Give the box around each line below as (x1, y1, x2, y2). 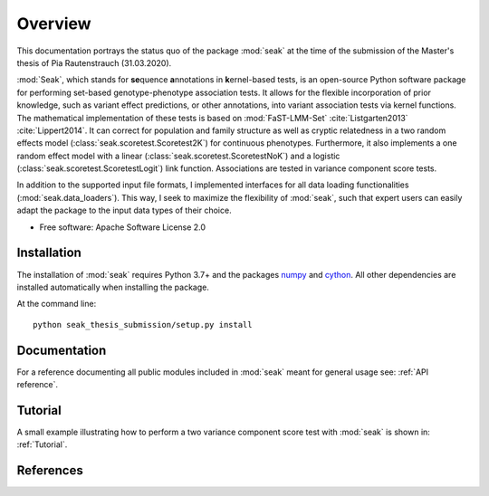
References (16, 463, 83, 479)
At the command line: (16, 299, 97, 310)
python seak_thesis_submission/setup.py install (33, 320, 253, 329)
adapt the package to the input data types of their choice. (16, 205, 232, 216)
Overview (16, 14, 91, 33)
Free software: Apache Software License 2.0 (39, 222, 206, 233)
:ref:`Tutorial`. (16, 439, 68, 450)
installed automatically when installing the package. (16, 281, 210, 292)
